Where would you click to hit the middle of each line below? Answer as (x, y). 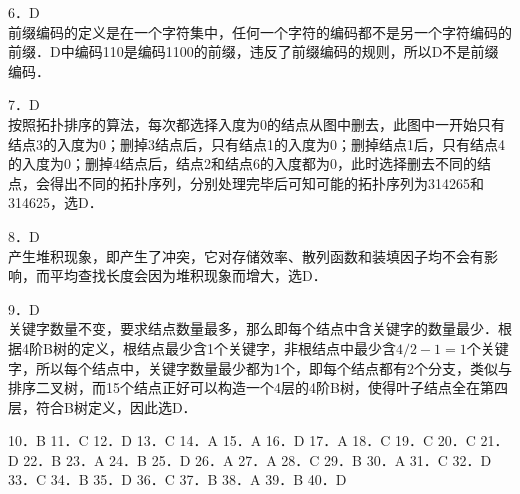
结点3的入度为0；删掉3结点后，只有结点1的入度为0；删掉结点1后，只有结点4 (256, 143)
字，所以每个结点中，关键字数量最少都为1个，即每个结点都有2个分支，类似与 (260, 367)
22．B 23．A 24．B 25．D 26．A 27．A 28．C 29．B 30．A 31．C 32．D (257, 459)
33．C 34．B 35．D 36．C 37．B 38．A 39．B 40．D (177, 479)
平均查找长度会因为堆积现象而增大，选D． (188, 275)
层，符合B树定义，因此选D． (102, 406)
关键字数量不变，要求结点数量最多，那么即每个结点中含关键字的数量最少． (253, 328)
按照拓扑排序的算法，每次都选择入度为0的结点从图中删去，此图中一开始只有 (256, 123)
